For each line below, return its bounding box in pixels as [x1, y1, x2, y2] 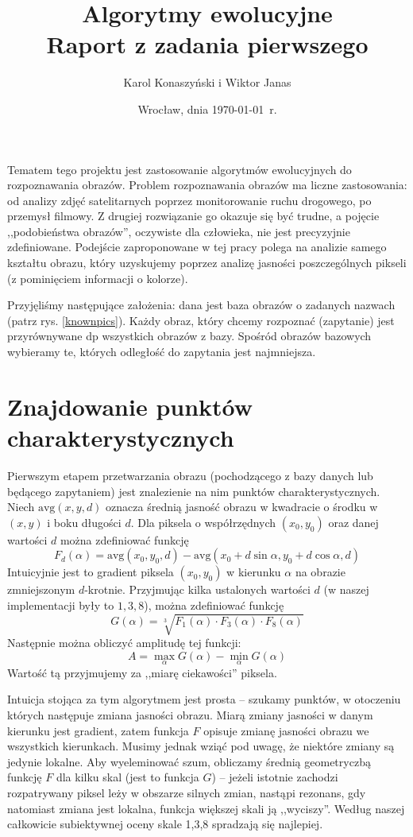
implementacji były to [7, 596, 114, 613]
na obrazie [295, 564, 345, 580]
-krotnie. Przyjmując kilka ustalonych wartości [84, 581, 311, 598]
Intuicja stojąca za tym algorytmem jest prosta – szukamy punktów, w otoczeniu [7, 691, 401, 707]
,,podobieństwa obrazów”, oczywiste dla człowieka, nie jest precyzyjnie [7, 223, 350, 239]
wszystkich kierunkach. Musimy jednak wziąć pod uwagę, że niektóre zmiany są [7, 738, 395, 754]
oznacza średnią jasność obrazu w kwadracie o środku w [106, 498, 378, 515]
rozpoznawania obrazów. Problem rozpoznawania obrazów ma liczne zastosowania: [7, 176, 407, 193]
